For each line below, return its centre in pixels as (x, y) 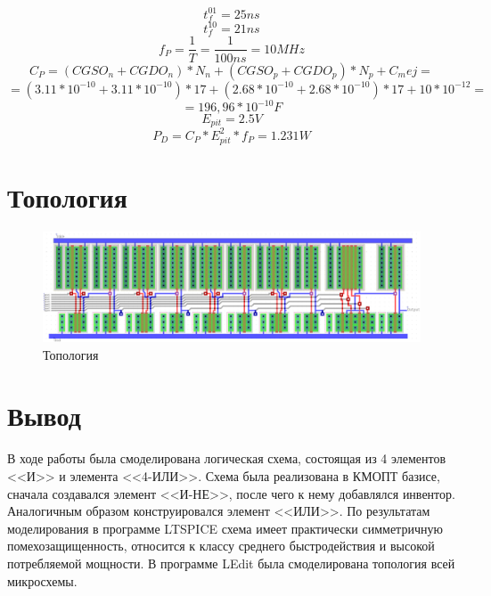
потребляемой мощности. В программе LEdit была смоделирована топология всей (231, 563)
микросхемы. (42, 580)
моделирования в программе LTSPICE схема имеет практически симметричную (225, 528)
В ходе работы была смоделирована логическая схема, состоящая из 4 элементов (227, 458)
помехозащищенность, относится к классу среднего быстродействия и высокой (221, 546)
